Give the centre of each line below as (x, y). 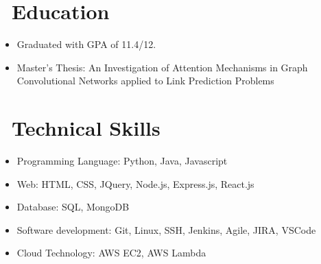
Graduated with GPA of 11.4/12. (86, 44)
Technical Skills (86, 128)
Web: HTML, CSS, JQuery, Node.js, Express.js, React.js (135, 183)
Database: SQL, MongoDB (73, 207)
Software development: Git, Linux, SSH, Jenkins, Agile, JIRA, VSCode (166, 229)
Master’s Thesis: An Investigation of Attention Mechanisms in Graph (162, 67)
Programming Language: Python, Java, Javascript (122, 161)
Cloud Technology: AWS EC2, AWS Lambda (111, 253)
